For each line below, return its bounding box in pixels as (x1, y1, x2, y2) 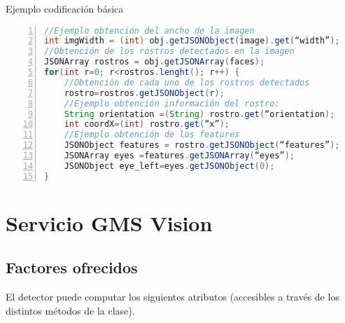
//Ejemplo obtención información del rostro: (64, 98, 280, 109)
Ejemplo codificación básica (6, 1, 124, 15)
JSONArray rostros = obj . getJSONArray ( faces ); (44, 57, 265, 67)
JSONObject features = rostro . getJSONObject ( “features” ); (64, 140, 340, 151)
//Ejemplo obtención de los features (64, 130, 240, 140)
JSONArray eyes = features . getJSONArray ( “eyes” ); (64, 151, 295, 161)
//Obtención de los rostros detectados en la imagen (44, 46, 295, 57)
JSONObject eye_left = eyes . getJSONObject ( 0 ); (64, 160, 275, 171)
